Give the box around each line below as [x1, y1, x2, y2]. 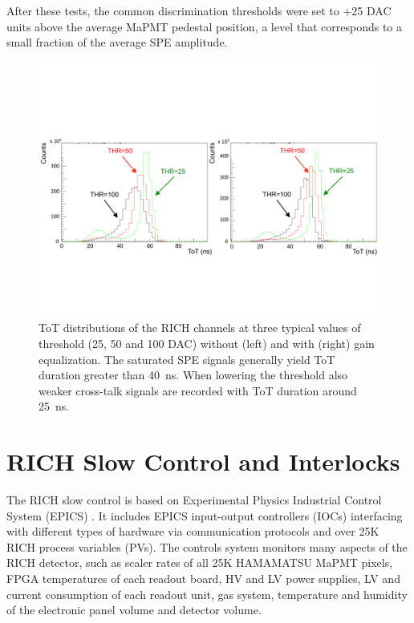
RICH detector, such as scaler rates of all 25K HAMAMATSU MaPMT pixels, [6, 554, 393, 571]
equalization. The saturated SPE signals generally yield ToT [39, 350, 335, 367]
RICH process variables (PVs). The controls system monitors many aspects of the [6, 538, 408, 555]
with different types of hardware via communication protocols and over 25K [6, 523, 379, 540]
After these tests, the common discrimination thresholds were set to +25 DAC [6, 2, 392, 18]
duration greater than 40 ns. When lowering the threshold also [39, 366, 348, 383]
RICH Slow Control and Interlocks [6, 445, 400, 478]
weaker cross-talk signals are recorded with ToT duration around [39, 382, 357, 398]
